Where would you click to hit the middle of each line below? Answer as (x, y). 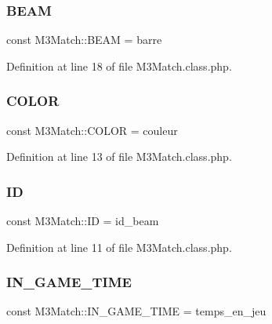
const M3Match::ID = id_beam (83, 221)
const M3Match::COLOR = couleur (92, 130)
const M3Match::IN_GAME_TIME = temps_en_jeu (136, 311)
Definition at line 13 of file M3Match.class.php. (119, 157)
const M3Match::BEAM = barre (84, 40)
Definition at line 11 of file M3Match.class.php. (119, 247)
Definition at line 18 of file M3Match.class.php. (119, 66)
